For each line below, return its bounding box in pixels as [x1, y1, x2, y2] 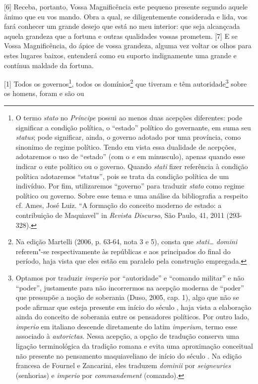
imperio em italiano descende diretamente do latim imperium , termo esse [15, 321, 237, 331]
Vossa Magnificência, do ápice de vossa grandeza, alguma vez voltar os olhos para [4, 40, 252, 51]
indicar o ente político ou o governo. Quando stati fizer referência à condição [15, 161, 248, 171]
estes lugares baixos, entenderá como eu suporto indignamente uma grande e [4, 50, 237, 60]
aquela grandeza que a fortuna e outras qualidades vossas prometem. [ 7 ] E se [4, 30, 238, 41]
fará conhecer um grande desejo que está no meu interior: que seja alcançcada [4, 21, 240, 31]
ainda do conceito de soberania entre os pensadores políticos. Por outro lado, [15, 311, 249, 322]
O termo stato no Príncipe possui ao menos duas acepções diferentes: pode [15, 112, 243, 122]
